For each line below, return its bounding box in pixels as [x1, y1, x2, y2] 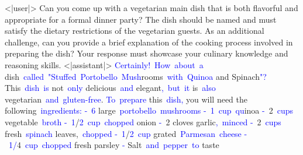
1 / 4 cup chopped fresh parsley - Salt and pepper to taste [9, 139, 219, 151]
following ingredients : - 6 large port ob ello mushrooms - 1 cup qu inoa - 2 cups [5, 104, 294, 117]
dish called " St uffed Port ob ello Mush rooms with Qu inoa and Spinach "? [5, 70, 267, 82]
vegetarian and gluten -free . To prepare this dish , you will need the [5, 93, 247, 105]
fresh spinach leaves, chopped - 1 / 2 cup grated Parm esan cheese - [5, 127, 247, 139]
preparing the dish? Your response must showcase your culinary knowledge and [5, 47, 288, 59]
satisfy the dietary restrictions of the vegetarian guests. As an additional [5, 24, 264, 37]
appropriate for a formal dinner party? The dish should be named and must [5, 13, 277, 25]
